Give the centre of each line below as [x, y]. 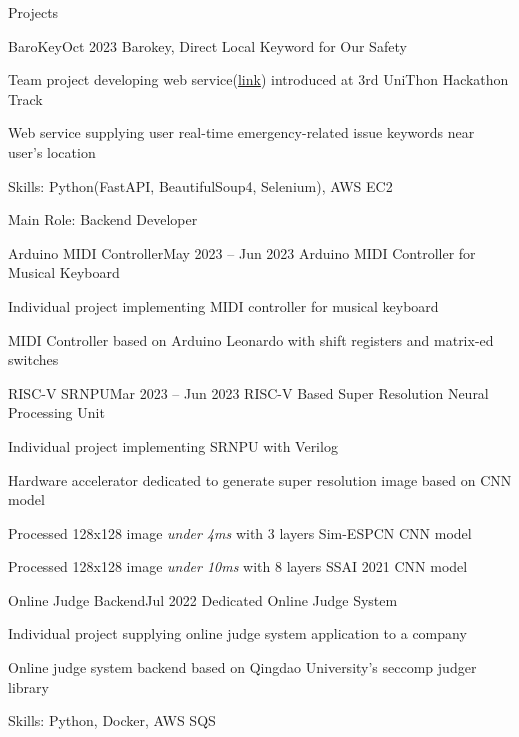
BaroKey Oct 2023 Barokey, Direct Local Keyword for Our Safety [207, 45]
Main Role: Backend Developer [103, 219]
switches [33, 359]
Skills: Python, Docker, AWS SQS [112, 720]
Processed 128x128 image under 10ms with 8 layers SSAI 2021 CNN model [238, 566]
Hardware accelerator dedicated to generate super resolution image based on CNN [260, 479]
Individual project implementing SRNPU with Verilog [173, 445]
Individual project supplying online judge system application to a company [237, 633]
